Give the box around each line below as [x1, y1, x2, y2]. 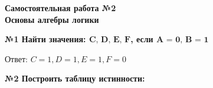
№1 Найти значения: [5, 33, 86, 45]
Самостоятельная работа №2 [5, 2, 116, 13]
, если [130, 33, 153, 45]
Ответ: [5, 52, 28, 65]
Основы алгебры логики [5, 13, 99, 25]
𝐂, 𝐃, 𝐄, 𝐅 [89, 36, 131, 45]
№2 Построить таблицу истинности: [5, 72, 145, 84]
